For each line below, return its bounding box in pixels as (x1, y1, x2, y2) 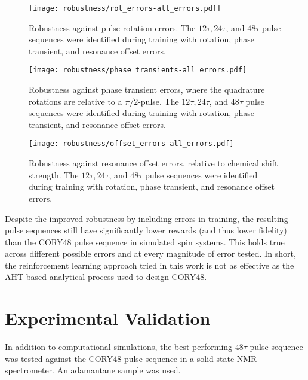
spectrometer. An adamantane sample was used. (5, 364, 181, 376)
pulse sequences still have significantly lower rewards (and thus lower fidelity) (5, 224, 287, 236)
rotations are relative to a (29, 95, 122, 107)
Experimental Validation (5, 306, 211, 330)
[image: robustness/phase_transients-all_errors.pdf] (29, 66, 247, 75)
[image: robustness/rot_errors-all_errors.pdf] (29, 4, 221, 13)
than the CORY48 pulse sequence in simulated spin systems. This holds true (5, 235, 285, 248)
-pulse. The (138, 95, 179, 107)
